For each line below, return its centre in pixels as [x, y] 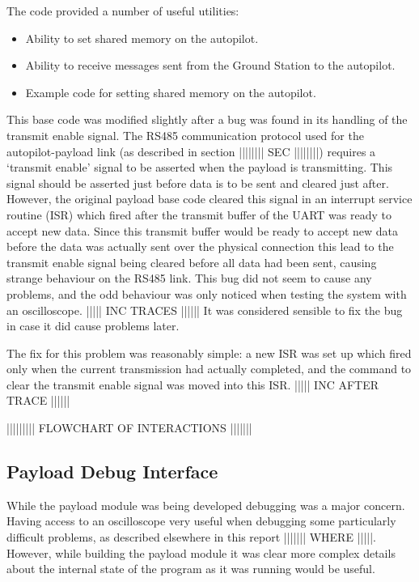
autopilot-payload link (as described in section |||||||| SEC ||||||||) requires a [191, 151]
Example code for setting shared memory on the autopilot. [171, 92]
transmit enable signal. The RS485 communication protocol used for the [185, 135]
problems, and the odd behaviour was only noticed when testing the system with [207, 293]
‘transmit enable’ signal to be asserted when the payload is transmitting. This [200, 167]
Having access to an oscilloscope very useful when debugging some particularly [201, 521]
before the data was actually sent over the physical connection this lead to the [200, 246]
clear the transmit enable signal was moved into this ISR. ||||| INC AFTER [193, 384]
